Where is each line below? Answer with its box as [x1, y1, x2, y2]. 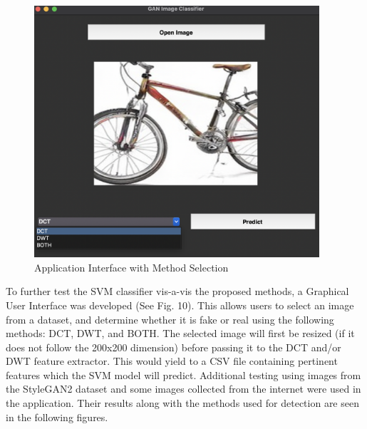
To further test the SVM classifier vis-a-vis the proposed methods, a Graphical [6, 284, 349, 299]
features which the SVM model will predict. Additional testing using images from [6, 367, 361, 382]
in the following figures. [6, 409, 108, 424]
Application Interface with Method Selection [34, 259, 229, 274]
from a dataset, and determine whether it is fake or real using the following [6, 311, 334, 326]
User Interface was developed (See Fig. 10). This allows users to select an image [6, 297, 354, 312]
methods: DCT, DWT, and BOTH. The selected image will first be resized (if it [6, 326, 355, 341]
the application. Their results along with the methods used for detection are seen [6, 396, 359, 410]
